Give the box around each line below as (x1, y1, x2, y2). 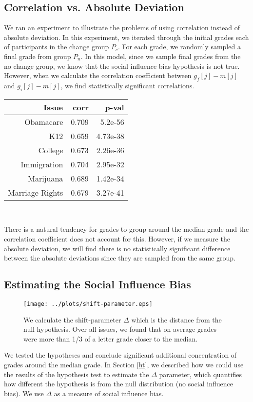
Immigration (20, 158, 63, 170)
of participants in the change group (4, 41, 109, 52)
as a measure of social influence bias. (54, 388, 164, 398)
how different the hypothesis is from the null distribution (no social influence (4, 379, 233, 389)
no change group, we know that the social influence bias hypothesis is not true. (4, 60, 240, 71)
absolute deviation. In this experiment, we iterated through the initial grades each (4, 32, 249, 42)
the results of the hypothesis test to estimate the (4, 369, 149, 379)
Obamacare (24, 116, 63, 127)
